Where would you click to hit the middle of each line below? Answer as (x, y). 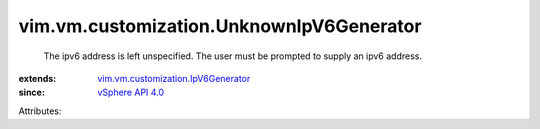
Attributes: (40, 111)
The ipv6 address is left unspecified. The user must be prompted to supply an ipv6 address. (232, 56)
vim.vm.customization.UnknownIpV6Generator (220, 26)
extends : (37, 78)
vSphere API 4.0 (131, 92)
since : (31, 92)
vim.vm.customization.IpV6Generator (174, 78)
